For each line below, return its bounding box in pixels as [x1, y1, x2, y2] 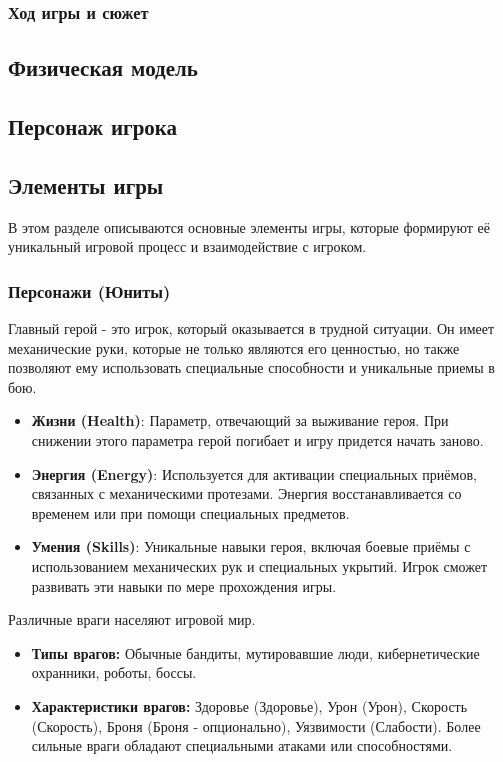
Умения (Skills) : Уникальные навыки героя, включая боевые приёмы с [31, 536, 471, 557]
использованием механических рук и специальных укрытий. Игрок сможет [31, 555, 487, 576]
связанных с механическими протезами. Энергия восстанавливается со [31, 483, 462, 504]
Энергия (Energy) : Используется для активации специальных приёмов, [31, 463, 477, 484]
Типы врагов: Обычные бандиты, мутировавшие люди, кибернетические [31, 642, 480, 663]
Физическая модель [8, 52, 198, 83]
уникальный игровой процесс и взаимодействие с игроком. [8, 236, 367, 257]
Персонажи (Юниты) [8, 278, 171, 303]
